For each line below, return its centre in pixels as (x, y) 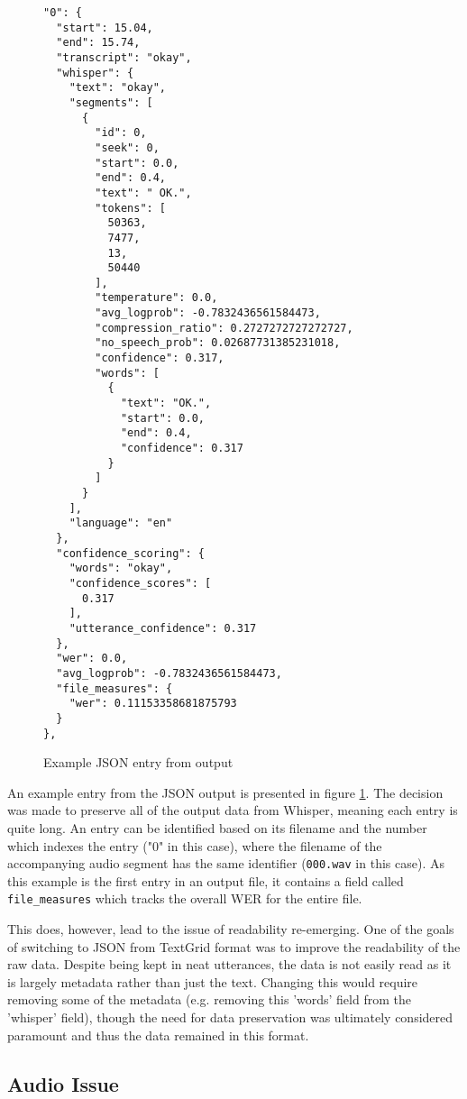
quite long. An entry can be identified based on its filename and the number (217, 827)
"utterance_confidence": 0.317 (163, 628)
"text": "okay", (118, 88)
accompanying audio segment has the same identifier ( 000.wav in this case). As (226, 863)
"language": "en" (121, 523)
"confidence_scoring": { (130, 553)
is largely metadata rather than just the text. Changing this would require (213, 981)
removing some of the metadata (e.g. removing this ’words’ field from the (209, 999)
